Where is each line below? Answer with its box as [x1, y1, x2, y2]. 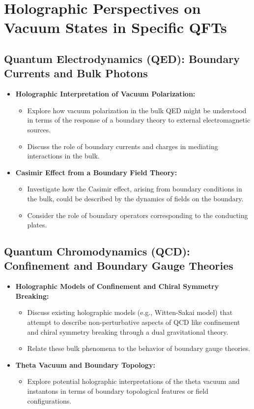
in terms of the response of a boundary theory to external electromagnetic [27, 115, 251, 125]
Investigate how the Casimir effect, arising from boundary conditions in [27, 184, 242, 194]
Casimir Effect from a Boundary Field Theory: [15, 167, 177, 177]
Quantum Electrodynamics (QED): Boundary [4, 51, 240, 66]
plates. [27, 220, 47, 230]
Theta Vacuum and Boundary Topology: [15, 359, 155, 370]
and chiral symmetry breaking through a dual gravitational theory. [27, 326, 228, 337]
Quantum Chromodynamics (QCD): [4, 244, 190, 259]
